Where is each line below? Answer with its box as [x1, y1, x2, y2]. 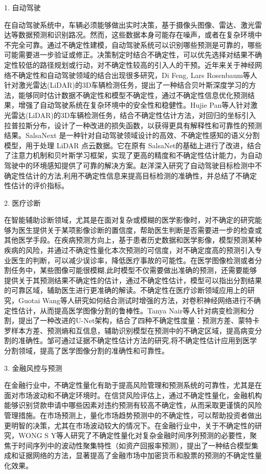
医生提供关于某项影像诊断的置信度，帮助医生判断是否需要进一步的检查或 [18, 224, 262, 235]
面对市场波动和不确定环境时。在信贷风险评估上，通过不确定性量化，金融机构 [4, 389, 262, 400]
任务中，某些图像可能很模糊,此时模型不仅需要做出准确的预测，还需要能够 [11, 265, 257, 275]
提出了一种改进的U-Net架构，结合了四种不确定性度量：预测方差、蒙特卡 [18, 315, 260, 326]
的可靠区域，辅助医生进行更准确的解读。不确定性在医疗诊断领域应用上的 [4, 285, 248, 295]
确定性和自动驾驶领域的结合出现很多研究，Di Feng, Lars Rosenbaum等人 [18, 69, 257, 80]
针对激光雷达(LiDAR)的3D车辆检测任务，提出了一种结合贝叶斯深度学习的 [4, 80, 249, 90]
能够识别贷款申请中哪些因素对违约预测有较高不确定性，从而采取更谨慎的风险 [4, 400, 262, 410]
